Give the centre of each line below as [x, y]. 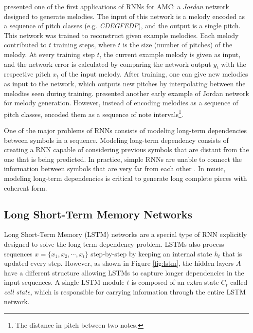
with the [234, 64]
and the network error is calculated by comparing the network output [108, 64]
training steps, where [84, 45]
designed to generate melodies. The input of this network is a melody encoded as [125, 16]
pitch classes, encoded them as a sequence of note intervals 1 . [94, 113]
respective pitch [27, 74]
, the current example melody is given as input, [170, 54]
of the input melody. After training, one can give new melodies [154, 74]
